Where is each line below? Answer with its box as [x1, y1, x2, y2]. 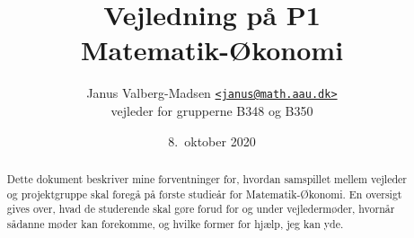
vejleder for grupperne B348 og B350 [110, 101, 313, 119]
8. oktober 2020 [168, 131, 256, 150]
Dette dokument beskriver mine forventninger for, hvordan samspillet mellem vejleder [6, 171, 407, 186]
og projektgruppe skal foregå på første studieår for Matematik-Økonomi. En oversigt [6, 186, 402, 201]
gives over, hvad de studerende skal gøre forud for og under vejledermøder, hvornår [6, 201, 395, 216]
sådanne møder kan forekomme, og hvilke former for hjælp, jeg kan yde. [6, 216, 344, 231]
